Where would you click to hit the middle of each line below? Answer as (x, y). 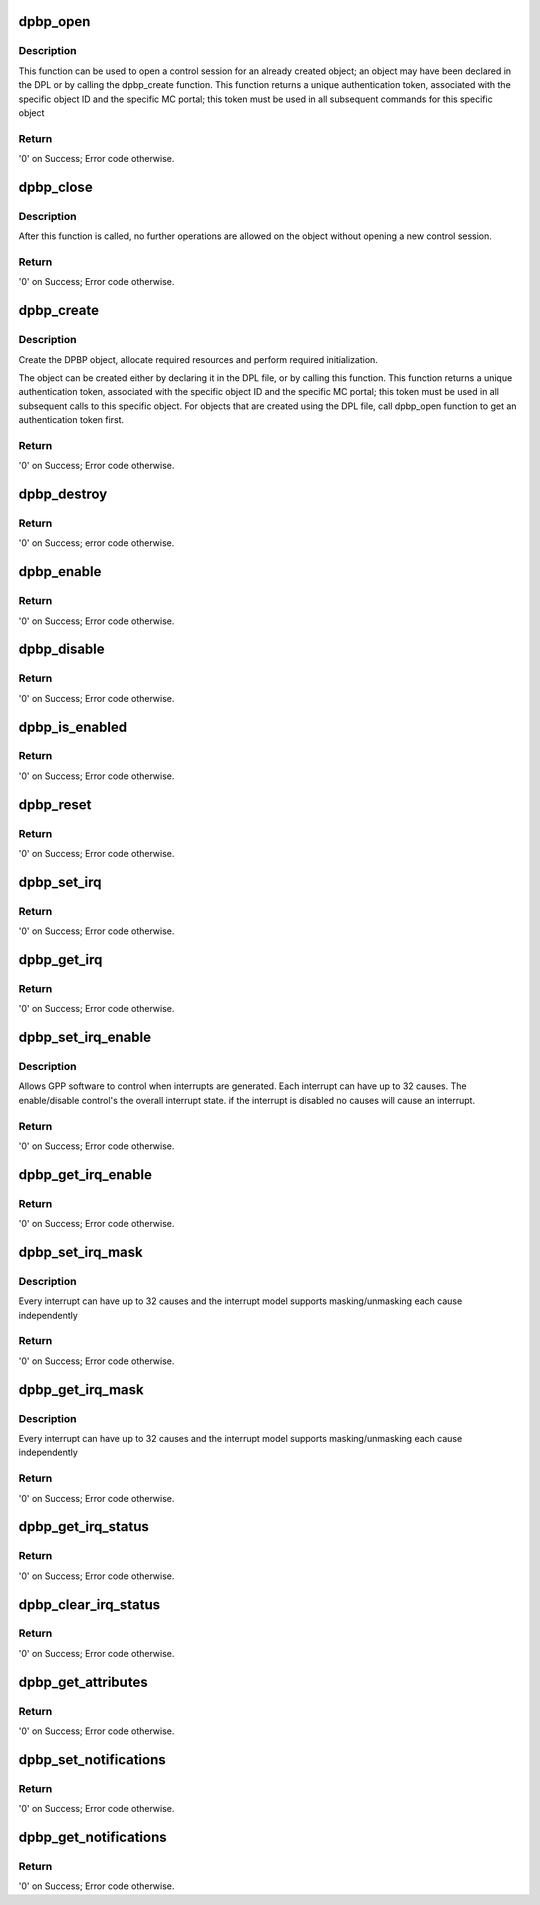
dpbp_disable (61, 649)
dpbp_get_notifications (92, 1836)
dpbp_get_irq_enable (85, 1174)
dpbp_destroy (63, 494)
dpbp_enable (60, 571)
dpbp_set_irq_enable (85, 1037)
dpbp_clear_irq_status (89, 1604)
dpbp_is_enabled (73, 726)
